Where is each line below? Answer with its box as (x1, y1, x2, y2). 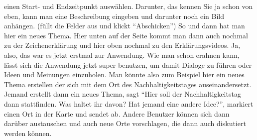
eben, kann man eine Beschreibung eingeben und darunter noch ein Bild (4, 10, 225, 21)
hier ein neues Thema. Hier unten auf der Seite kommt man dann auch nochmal (4, 30, 248, 40)
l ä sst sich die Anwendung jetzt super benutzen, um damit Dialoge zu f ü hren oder (4, 59, 252, 70)
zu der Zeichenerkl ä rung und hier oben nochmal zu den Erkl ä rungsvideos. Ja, (4, 40, 241, 50)
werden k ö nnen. (4, 128, 52, 138)
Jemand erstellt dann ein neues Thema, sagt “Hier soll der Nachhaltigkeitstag (4, 89, 241, 99)
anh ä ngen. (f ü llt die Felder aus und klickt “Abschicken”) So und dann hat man (4, 20, 245, 31)
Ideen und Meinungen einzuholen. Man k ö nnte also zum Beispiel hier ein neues (4, 69, 245, 80)
